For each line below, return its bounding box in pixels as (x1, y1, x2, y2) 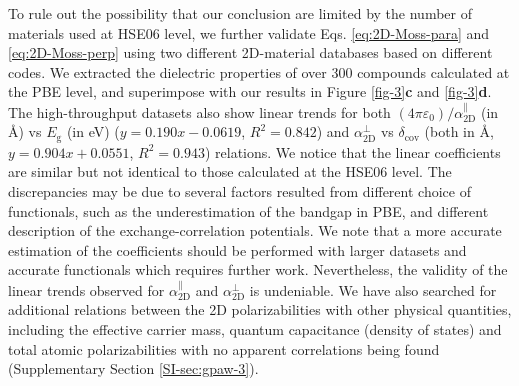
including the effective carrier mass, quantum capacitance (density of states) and (8, 318, 502, 339)
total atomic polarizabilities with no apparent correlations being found (8, 338, 440, 359)
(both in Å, (424, 121, 494, 142)
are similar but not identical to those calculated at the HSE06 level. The (8, 161, 452, 182)
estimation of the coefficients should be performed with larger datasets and (8, 239, 467, 260)
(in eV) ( (66, 121, 120, 142)
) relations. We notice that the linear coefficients (204, 141, 501, 162)
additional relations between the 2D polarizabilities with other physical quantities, (8, 299, 512, 320)
